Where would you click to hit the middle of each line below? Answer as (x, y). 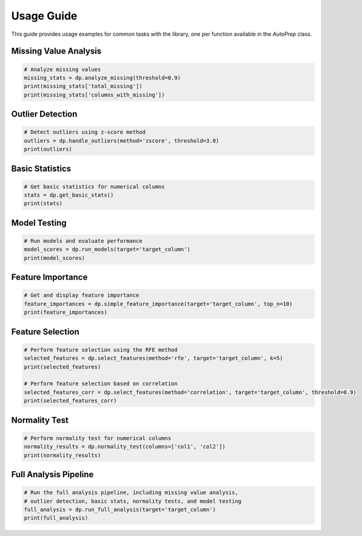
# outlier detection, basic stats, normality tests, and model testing (133, 501)
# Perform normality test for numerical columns (98, 438)
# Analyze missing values (62, 69)
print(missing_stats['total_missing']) (83, 86)
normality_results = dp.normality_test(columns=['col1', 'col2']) (125, 447)
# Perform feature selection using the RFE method (101, 350)
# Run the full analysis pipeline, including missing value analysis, (131, 493)
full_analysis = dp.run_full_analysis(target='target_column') (120, 509)
